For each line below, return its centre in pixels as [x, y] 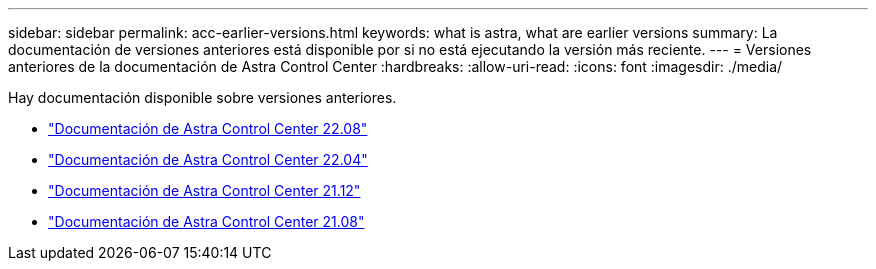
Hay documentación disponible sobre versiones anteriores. [202, 97]
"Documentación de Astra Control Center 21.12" [204, 190]
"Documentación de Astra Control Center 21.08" [206, 221]
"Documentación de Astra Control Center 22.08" [208, 128]
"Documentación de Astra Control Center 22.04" [208, 159]
